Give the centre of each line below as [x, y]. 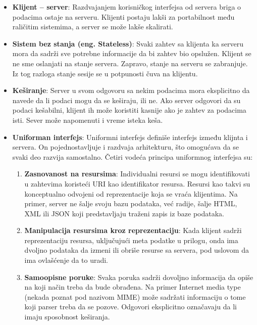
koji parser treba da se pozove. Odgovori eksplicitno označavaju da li [131, 307]
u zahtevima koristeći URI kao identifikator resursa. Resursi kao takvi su [137, 183]
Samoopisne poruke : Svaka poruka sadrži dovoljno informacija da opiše [139, 277]
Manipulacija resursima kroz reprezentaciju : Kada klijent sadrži [133, 230]
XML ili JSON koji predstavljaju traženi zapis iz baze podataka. [124, 213]
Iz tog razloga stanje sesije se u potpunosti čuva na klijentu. [105, 73]
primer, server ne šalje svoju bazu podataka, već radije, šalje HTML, [131, 203]
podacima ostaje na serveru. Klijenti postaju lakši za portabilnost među [123, 16]
